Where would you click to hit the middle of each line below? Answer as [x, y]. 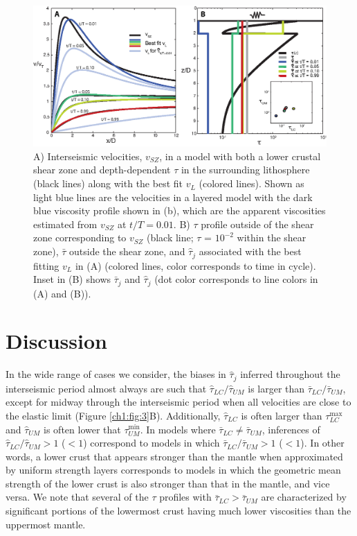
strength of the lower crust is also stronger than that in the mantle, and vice [168, 483]
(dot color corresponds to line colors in [236, 279]
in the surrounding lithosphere [245, 170]
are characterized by [304, 497]
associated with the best [250, 251]
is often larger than [282, 415]
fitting [46, 265]
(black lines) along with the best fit [108, 183]
